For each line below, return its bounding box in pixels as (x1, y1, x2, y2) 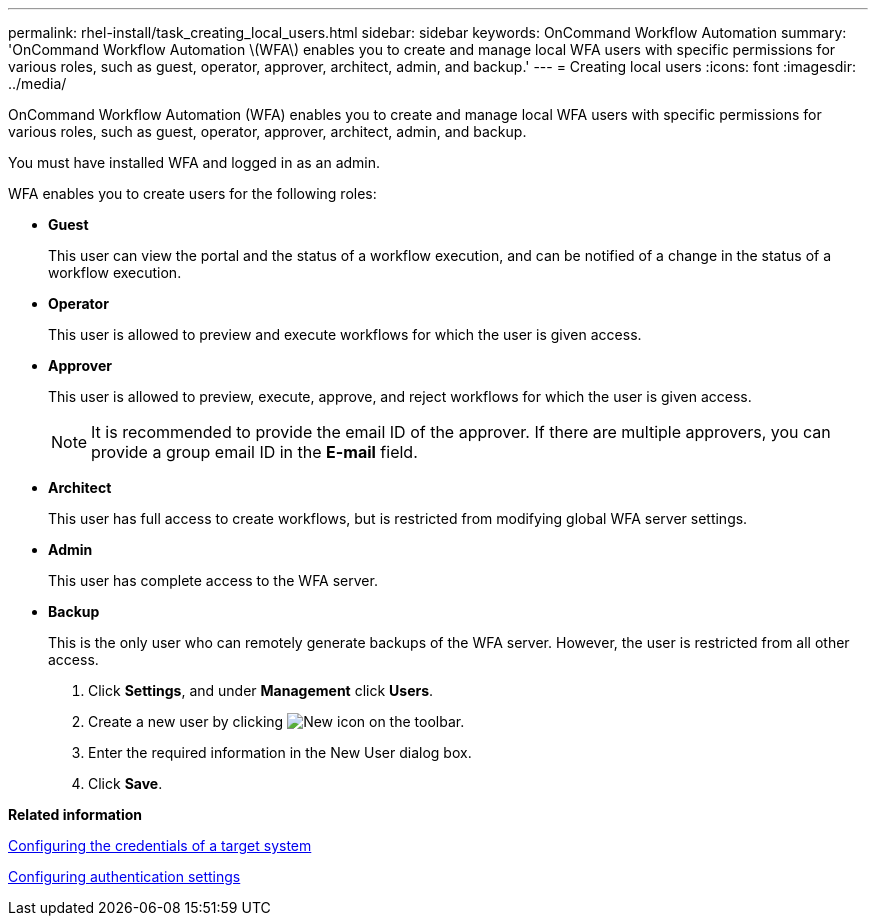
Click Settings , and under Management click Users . (88, 682, 434, 699)
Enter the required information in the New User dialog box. (88, 744, 472, 761)
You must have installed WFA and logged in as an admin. (8, 154, 381, 171)
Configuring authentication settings (8, 868, 241, 885)
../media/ (8, 75, 67, 92)
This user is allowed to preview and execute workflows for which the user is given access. (48, 326, 642, 343)
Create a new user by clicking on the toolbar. (88, 713, 465, 730)
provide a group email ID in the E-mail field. (91, 442, 418, 462)
